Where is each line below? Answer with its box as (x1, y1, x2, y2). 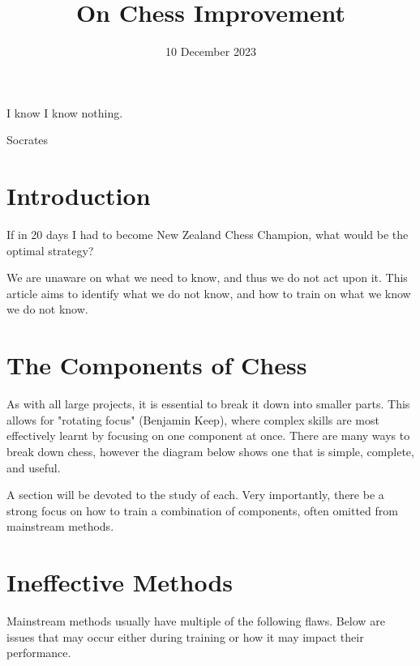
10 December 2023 (165, 43, 256, 60)
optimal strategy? (6, 241, 94, 258)
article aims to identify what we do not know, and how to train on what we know (6, 284, 411, 301)
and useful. (6, 459, 61, 476)
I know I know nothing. (6, 104, 123, 121)
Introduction (6, 179, 151, 212)
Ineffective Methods (6, 566, 234, 599)
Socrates (6, 131, 49, 148)
